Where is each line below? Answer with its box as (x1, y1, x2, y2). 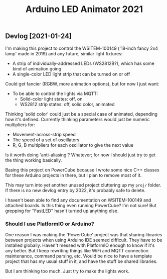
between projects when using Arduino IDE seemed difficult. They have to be (5, 237, 162, 243)
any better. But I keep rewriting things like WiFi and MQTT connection (5, 247, 149, 253)
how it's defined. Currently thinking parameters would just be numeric (5, 116, 150, 122)
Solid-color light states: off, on (20, 96, 83, 102)
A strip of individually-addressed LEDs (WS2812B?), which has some (12, 60, 154, 66)
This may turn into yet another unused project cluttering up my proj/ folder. (5, 182, 161, 188)
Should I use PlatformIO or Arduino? (5, 220, 94, 227)
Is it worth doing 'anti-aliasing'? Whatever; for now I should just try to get (5, 152, 156, 158)
